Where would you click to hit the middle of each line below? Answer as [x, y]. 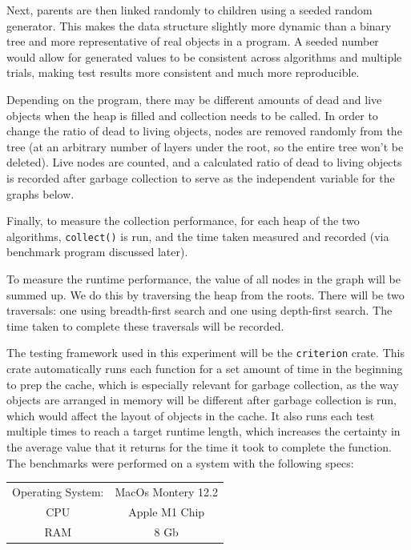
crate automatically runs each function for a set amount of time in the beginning [205, 368]
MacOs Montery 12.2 [166, 491]
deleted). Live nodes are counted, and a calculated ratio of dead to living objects [204, 162]
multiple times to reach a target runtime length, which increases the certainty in [203, 431]
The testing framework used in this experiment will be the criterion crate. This [205, 353]
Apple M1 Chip [167, 511]
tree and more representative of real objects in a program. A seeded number [193, 41]
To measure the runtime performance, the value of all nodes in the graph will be [203, 278]
